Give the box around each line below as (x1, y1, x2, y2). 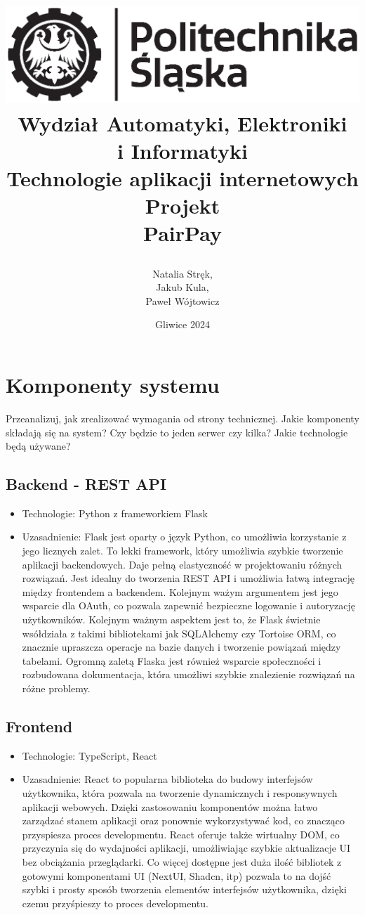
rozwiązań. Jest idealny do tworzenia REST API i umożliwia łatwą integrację (22, 571, 354, 585)
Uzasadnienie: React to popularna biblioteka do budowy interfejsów (22, 772, 313, 786)
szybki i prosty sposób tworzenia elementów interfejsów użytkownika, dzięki (22, 882, 347, 897)
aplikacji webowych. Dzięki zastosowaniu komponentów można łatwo (22, 799, 318, 814)
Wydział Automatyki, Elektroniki (18, 108, 347, 137)
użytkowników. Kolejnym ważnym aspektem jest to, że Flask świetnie (22, 612, 321, 627)
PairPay (143, 219, 222, 247)
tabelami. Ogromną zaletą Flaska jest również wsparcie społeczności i (22, 653, 321, 668)
